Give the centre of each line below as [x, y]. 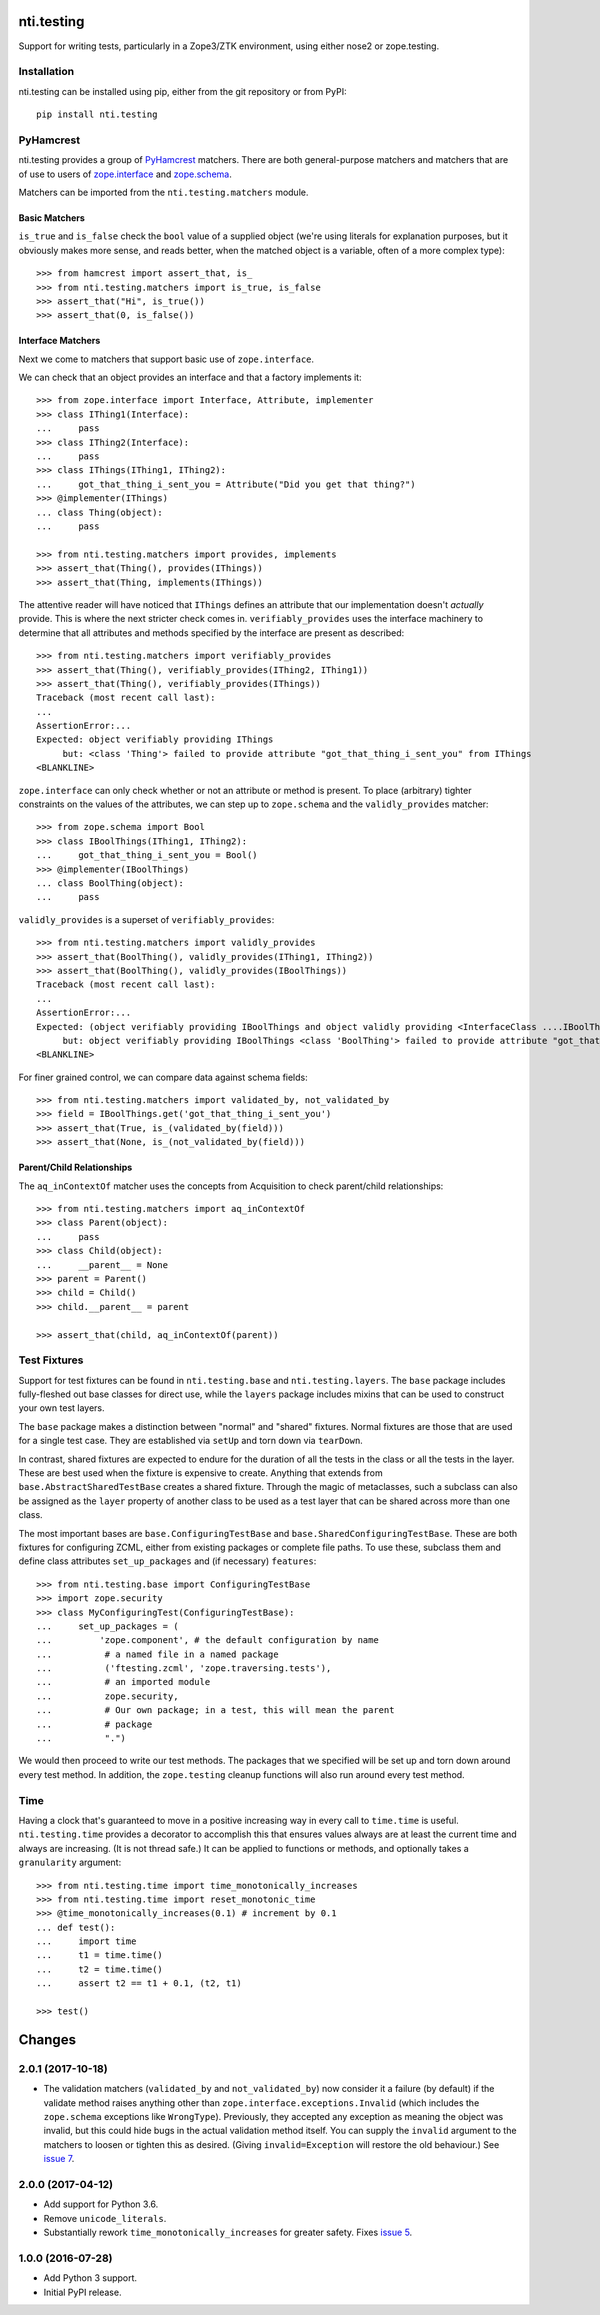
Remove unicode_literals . [105, 2218]
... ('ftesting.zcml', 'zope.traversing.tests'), [184, 1668]
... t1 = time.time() [100, 1955]
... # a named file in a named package [157, 1654]
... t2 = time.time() [100, 1969]
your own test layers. [61, 1408]
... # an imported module [123, 1682]
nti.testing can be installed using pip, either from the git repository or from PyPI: [182, 91]
